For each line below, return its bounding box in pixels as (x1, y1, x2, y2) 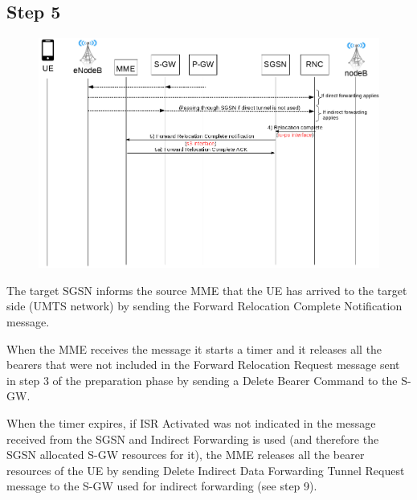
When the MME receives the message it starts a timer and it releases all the (6, 340, 382, 357)
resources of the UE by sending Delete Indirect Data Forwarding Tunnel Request (6, 461, 405, 478)
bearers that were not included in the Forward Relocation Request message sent (6, 356, 400, 373)
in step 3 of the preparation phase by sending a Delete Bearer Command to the (6, 371, 398, 388)
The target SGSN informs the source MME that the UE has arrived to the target (6, 281, 407, 298)
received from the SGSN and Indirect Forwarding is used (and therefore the (6, 430, 379, 447)
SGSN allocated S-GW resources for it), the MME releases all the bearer (6, 446, 365, 463)
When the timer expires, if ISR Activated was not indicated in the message (6, 414, 376, 431)
